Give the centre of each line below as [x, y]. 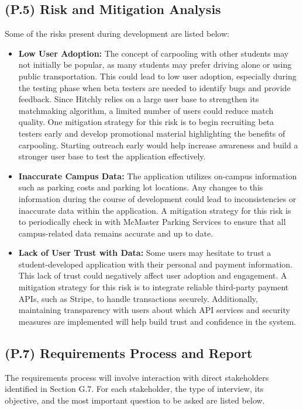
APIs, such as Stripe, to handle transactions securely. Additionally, [138, 298]
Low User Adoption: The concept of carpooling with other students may [154, 53]
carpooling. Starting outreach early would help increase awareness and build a [158, 145]
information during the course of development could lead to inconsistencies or [157, 198]
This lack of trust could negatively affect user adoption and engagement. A [153, 275]
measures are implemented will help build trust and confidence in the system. [157, 321]
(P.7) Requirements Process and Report [129, 352]
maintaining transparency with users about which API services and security [154, 310]
